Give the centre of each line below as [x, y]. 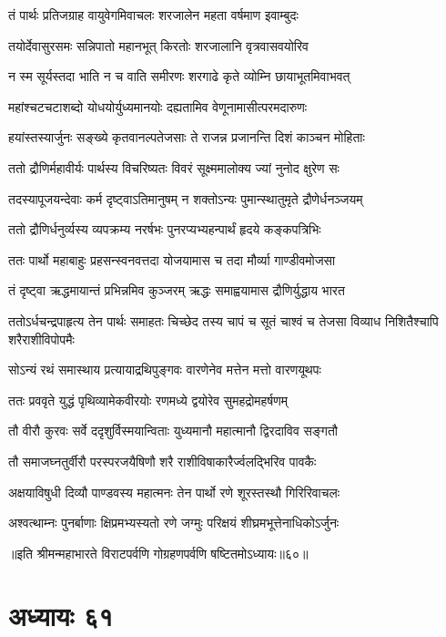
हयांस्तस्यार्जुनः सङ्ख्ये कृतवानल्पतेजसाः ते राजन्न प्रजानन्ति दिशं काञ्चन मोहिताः [187, 137]
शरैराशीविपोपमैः [41, 339]
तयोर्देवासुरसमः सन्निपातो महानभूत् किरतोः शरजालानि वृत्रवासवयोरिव [158, 45]
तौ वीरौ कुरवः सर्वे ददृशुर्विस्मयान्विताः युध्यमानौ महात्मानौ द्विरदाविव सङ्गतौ [173, 431]
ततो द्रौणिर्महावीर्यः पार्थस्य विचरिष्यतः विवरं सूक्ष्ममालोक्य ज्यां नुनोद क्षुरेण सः [174, 167]
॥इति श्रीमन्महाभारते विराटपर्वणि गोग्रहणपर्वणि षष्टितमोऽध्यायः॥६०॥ [158, 553]
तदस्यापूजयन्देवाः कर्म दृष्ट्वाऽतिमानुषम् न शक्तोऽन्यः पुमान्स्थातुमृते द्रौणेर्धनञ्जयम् [186, 198]
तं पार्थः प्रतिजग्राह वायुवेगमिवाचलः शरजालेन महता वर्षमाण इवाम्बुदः [153, 15]
